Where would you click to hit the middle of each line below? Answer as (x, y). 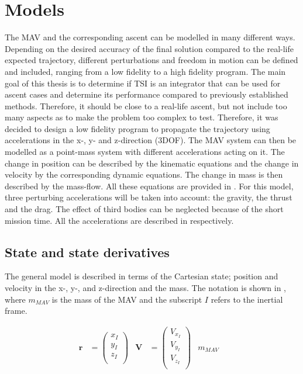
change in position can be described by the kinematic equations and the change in (152, 163)
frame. (16, 311)
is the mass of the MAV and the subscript (127, 299)
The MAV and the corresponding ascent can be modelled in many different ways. (150, 37)
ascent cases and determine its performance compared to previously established (147, 94)
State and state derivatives (87, 252)
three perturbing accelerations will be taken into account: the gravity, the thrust (149, 197)
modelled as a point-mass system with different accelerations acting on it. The (145, 152)
